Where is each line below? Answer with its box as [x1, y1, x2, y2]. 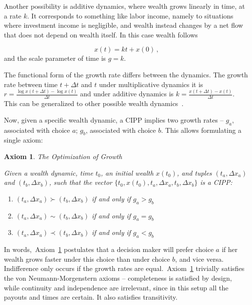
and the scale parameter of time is [4, 53, 106, 63]
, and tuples [177, 167, 212, 178]
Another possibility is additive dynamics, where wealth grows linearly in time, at [4, 1, 245, 11]
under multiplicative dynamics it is [99, 79, 203, 89]
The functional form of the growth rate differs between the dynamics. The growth [4, 69, 248, 79]
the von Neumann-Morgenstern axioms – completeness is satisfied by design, [4, 273, 232, 283]
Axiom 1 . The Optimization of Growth [4, 151, 122, 161]
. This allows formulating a [161, 125, 242, 135]
